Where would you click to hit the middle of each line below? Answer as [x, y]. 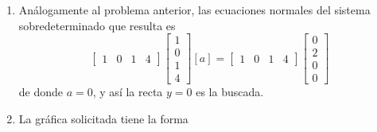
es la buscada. [230, 92]
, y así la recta [128, 92]
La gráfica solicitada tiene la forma [103, 118]
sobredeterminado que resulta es [97, 25]
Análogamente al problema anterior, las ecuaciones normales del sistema [194, 10]
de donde [41, 92]
